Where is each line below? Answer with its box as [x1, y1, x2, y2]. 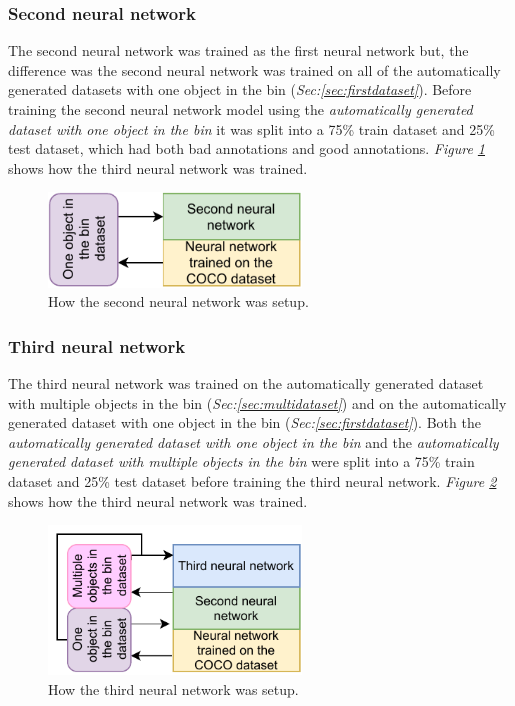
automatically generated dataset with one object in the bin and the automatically [8, 431, 499, 452]
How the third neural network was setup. [48, 678, 299, 699]
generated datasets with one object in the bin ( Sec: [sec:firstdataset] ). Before [8, 79, 472, 100]
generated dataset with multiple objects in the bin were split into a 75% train [8, 451, 475, 472]
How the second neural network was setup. [48, 291, 309, 312]
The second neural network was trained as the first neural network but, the [8, 40, 469, 61]
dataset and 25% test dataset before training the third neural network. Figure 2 [8, 470, 497, 491]
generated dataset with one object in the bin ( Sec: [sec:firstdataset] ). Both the [8, 412, 481, 433]
